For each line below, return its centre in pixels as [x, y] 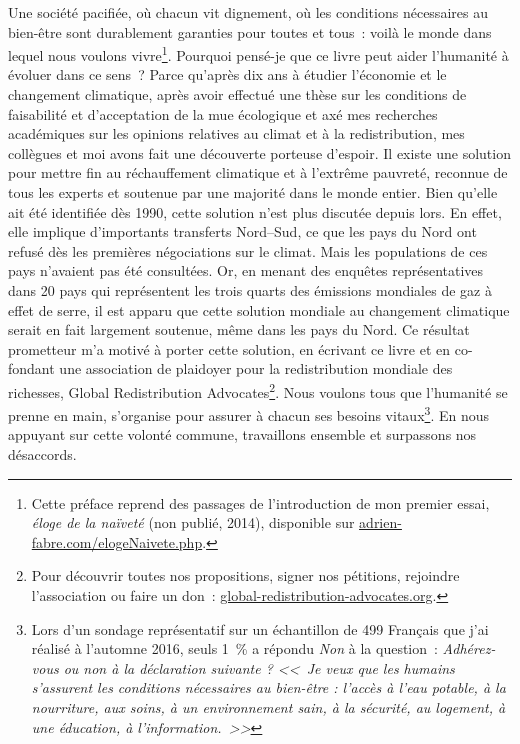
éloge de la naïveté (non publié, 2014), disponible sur [193, 522]
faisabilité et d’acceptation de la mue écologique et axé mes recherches [223, 113]
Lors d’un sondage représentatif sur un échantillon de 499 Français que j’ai [260, 628]
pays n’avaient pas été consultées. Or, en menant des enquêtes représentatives [246, 270]
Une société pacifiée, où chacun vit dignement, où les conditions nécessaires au [248, 12]
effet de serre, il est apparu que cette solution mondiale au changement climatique [259, 309]
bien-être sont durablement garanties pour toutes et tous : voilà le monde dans [250, 31]
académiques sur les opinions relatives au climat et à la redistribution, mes [236, 133]
